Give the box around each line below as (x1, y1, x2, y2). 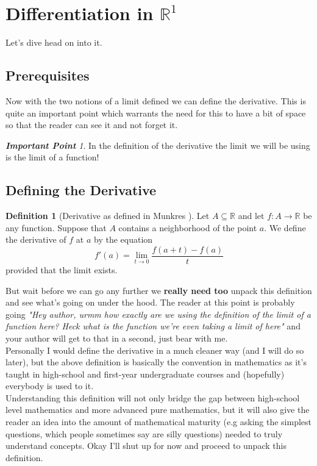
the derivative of (5, 233, 66, 246)
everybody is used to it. (5, 379, 94, 392)
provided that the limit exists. (5, 263, 118, 276)
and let (238, 209, 265, 222)
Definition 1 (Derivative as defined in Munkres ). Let (5, 209, 210, 222)
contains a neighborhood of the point (118, 221, 257, 234)
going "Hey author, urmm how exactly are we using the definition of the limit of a (5, 307, 311, 320)
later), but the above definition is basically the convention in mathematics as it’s (5, 356, 307, 368)
